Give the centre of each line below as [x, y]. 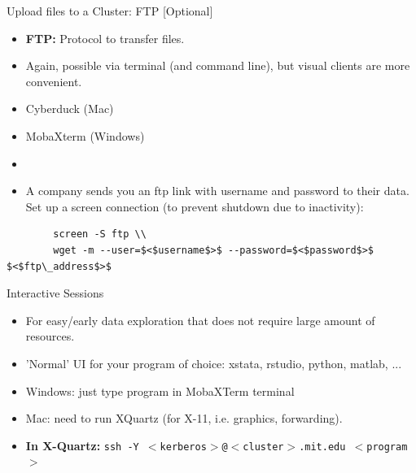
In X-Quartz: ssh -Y [82, 445]
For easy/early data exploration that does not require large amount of [200, 320]
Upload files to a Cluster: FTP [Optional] [110, 11]
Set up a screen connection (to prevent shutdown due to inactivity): [195, 206]
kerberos [183, 447]
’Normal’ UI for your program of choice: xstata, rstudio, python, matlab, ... [214, 363]
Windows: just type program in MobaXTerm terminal [160, 391]
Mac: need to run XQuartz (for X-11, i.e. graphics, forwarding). [184, 418]
